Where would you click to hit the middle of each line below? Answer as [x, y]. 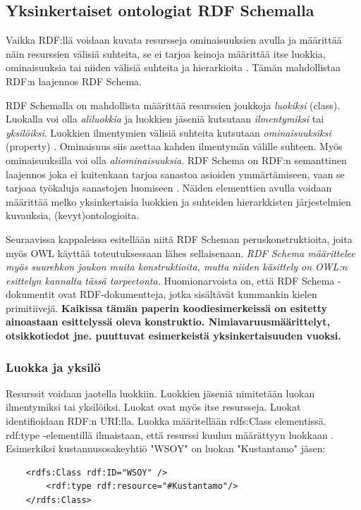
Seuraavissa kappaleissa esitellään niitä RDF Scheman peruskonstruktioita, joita [179, 238]
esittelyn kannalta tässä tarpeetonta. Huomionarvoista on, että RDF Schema [170, 280]
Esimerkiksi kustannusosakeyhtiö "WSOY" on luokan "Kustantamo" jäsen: [166, 448]
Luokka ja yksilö [53, 367]
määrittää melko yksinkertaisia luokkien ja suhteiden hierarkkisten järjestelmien [178, 201]
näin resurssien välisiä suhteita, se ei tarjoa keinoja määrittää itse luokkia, [166, 53]
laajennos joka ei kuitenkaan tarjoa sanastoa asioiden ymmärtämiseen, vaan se [175, 174]
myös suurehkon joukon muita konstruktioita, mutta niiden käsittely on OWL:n [177, 267]
